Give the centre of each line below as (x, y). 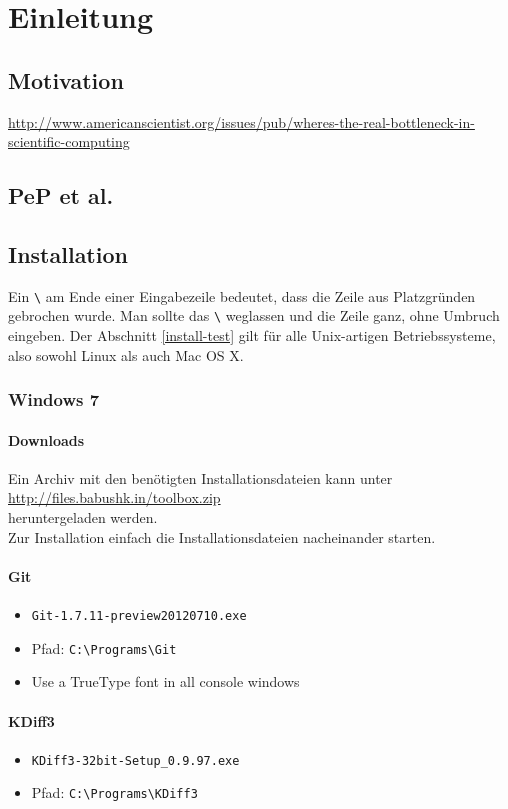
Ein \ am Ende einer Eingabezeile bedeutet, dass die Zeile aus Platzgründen (242, 295)
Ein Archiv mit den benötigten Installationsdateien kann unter (200, 477)
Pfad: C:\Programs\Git (104, 647)
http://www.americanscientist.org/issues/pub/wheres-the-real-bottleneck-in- (241, 121)
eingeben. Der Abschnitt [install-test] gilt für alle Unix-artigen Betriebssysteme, (252, 335)
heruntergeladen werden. (83, 517)
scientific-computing (69, 141)
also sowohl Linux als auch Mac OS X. (126, 354)
